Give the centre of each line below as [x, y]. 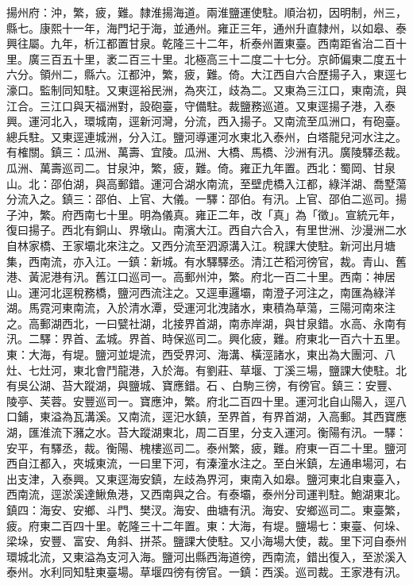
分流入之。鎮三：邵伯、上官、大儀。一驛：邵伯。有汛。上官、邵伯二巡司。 [201, 199]
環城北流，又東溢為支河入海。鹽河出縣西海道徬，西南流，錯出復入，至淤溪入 [206, 556]
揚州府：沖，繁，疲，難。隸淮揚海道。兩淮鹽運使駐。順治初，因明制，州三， [206, 12]
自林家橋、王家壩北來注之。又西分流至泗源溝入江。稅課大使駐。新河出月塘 [201, 245]
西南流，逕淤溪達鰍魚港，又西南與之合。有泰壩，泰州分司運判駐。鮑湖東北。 [206, 494]
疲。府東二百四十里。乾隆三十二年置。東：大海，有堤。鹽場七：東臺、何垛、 [206, 525]
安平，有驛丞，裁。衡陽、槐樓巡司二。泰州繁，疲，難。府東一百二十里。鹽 [201, 447]
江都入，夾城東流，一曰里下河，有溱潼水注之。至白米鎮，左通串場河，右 [217, 463]
